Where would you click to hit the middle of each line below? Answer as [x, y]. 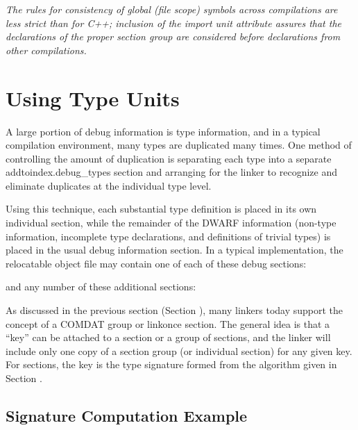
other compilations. [46, 50]
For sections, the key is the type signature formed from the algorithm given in [171, 364]
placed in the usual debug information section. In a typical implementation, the [174, 250]
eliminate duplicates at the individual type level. [109, 185]
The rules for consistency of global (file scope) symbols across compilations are [172, 9]
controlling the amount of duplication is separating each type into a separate [169, 158]
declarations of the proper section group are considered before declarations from [173, 36]
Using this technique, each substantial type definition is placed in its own [161, 209]
